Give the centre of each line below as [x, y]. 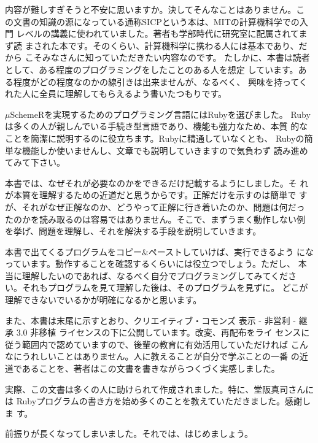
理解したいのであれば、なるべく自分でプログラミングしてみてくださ [159, 275]
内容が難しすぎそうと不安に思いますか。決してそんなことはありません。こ [155, 9]
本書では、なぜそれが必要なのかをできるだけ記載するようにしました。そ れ [157, 183]
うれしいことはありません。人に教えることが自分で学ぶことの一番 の [161, 356]
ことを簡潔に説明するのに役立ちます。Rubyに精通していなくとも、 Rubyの [155, 138]
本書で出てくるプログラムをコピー [73, 251]
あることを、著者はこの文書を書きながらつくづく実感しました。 [151, 368]
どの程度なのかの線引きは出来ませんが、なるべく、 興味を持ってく [173, 81]
